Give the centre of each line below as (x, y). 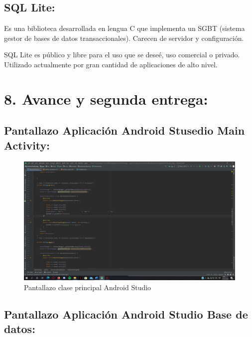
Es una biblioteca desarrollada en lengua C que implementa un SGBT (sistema (125, 28)
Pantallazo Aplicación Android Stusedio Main (125, 130)
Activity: (27, 145)
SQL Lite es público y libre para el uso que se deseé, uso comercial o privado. (122, 55)
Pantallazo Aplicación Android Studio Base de (126, 314)
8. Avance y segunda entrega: (106, 98)
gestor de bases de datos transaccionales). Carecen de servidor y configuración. (124, 38)
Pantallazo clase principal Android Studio (88, 287)
